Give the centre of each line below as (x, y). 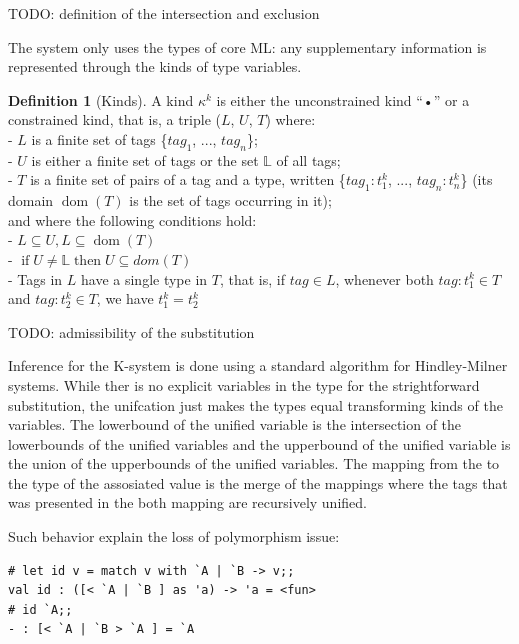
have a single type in (144, 278)
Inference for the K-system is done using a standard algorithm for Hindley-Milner (258, 365)
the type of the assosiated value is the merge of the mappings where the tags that (258, 482)
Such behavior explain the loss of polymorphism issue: (174, 536)
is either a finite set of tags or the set (145, 159)
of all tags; (308, 159)
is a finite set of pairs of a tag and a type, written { (188, 179)
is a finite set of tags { (99, 138)
